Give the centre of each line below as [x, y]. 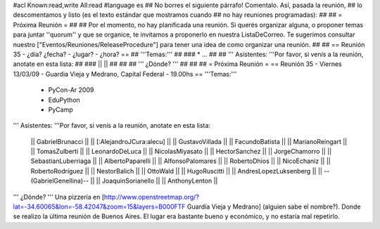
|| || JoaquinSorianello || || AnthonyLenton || [154, 181]
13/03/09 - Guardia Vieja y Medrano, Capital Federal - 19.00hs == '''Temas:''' [125, 74]
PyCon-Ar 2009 [71, 90]
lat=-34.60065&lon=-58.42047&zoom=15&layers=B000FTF [99, 207]
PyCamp [61, 110]
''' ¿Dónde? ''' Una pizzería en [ [59, 197]
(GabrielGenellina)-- [60, 181]
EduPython [64, 100]
